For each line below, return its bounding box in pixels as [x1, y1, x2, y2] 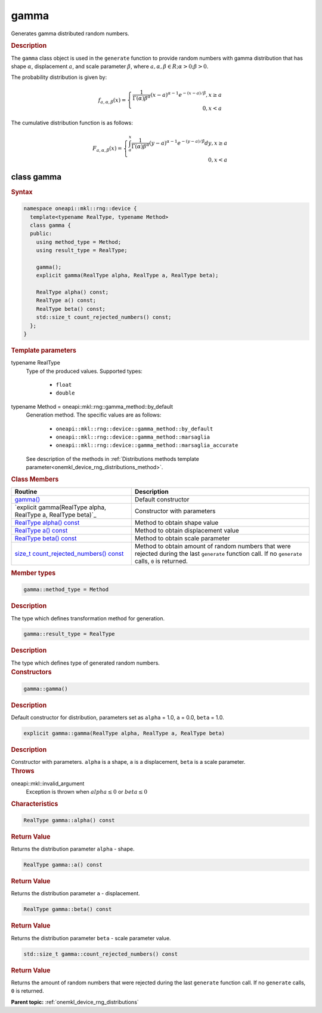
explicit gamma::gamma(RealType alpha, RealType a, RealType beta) [23, 730, 225, 736]
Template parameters [11, 346, 77, 354]
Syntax [11, 188, 33, 196]
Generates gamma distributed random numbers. [11, 30, 129, 37]
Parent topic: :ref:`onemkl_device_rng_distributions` [11, 998, 140, 1005]
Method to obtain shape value [134, 518, 219, 527]
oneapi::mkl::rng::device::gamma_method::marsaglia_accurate [55, 442, 239, 449]
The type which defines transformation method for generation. [11, 614, 165, 622]
